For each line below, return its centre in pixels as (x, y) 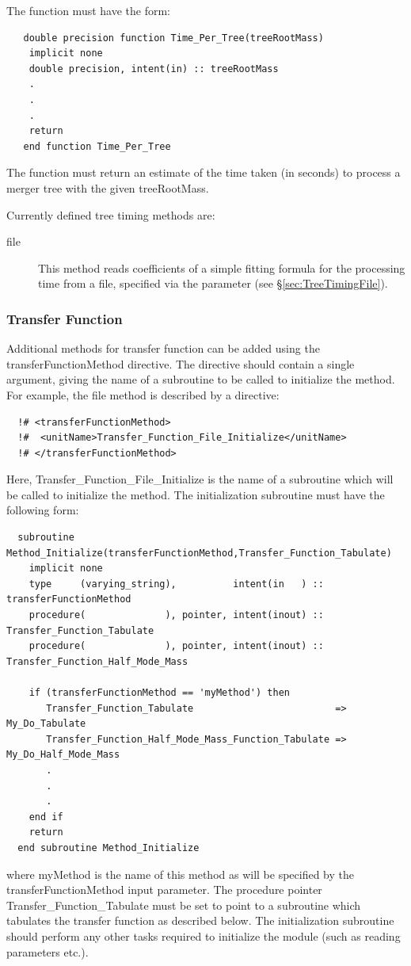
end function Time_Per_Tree (97, 146)
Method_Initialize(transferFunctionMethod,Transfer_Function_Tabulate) (199, 553)
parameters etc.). (48, 951)
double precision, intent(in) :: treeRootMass (154, 69)
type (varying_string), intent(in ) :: (176, 584)
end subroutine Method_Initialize (108, 848)
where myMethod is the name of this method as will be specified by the (180, 874)
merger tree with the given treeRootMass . (108, 187)
